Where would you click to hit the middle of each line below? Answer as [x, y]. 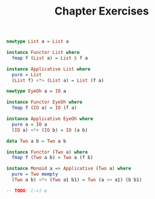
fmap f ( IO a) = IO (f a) [45, 108]
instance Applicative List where [48, 69]
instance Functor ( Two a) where [47, 152]
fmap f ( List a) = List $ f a [50, 58]
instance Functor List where [43, 53]
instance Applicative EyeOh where [50, 119]
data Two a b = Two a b [36, 141]
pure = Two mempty [35, 174]
